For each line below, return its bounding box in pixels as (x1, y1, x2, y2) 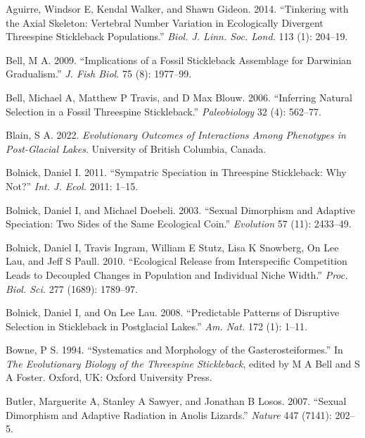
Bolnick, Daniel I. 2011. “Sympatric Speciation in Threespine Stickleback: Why (6, 165, 347, 180)
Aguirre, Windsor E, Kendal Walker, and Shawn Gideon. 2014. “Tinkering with (6, 1, 349, 15)
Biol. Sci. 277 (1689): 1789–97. (6, 281, 138, 296)
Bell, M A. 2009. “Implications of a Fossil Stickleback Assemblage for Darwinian (6, 52, 352, 67)
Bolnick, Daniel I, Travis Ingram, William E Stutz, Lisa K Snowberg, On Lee (6, 239, 339, 254)
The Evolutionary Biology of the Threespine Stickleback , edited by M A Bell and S (6, 356, 360, 370)
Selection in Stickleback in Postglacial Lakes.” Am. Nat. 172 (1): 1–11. (6, 318, 307, 333)
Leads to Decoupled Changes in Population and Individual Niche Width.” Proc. (6, 267, 348, 282)
